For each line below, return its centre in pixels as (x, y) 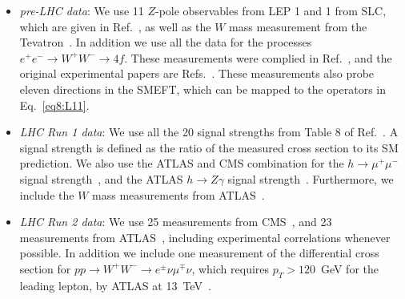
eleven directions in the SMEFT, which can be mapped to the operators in (203, 89)
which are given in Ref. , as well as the (115, 26)
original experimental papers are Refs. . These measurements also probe (197, 73)
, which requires (231, 268)
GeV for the (349, 268)
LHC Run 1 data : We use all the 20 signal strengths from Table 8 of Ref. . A (209, 132)
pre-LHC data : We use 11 (82, 10)
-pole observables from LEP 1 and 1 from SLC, (271, 10)
